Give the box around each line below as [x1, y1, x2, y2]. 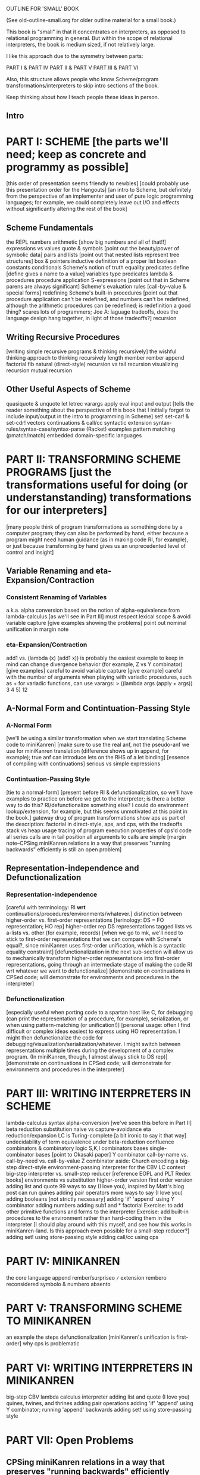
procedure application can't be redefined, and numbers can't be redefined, [6, 296, 190, 303]
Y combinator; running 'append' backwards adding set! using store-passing [6, 1406, 192, 1413]
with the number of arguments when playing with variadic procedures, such [6, 673, 192, 680]
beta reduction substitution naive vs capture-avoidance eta [6, 1126, 151, 1133]
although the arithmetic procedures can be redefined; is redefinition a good [6, 302, 191, 309]
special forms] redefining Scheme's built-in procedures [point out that [6, 289, 178, 296]
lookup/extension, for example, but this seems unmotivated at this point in [6, 808, 187, 815]
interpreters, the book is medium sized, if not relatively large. [6, 41, 155, 48]
